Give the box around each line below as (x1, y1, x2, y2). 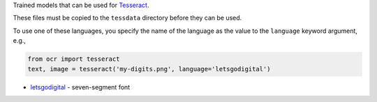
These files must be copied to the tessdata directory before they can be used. (13, 14, 242, 22)
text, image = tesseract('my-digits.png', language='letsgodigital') (27, 65, 271, 73)
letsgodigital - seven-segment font (30, 82, 131, 91)
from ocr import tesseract (27, 55, 120, 63)
